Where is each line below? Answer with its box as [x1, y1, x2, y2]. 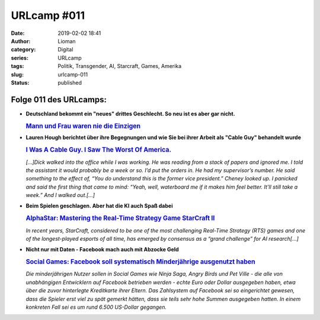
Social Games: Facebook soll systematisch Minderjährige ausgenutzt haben [25, 258, 255, 266]
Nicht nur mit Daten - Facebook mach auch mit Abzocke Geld [25, 246, 179, 253]
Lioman [57, 37, 76, 44]
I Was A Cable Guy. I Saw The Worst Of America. [25, 146, 172, 154]
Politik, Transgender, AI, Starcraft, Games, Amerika [57, 63, 182, 70]
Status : [11, 79, 30, 86]
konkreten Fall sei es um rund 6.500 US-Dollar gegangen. [25, 303, 167, 311]
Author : [11, 37, 31, 44]
